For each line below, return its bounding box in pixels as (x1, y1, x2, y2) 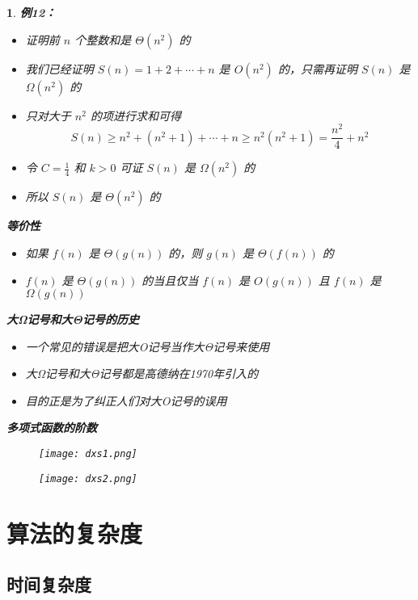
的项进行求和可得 (90, 107, 181, 124)
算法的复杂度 (6, 516, 143, 549)
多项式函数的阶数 (6, 419, 97, 436)
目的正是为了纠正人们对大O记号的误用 (25, 392, 227, 409)
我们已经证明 (25, 60, 94, 77)
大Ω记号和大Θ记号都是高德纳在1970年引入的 (25, 365, 259, 382)
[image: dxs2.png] (39, 472, 137, 485)
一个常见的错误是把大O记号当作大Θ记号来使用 (25, 338, 270, 355)
